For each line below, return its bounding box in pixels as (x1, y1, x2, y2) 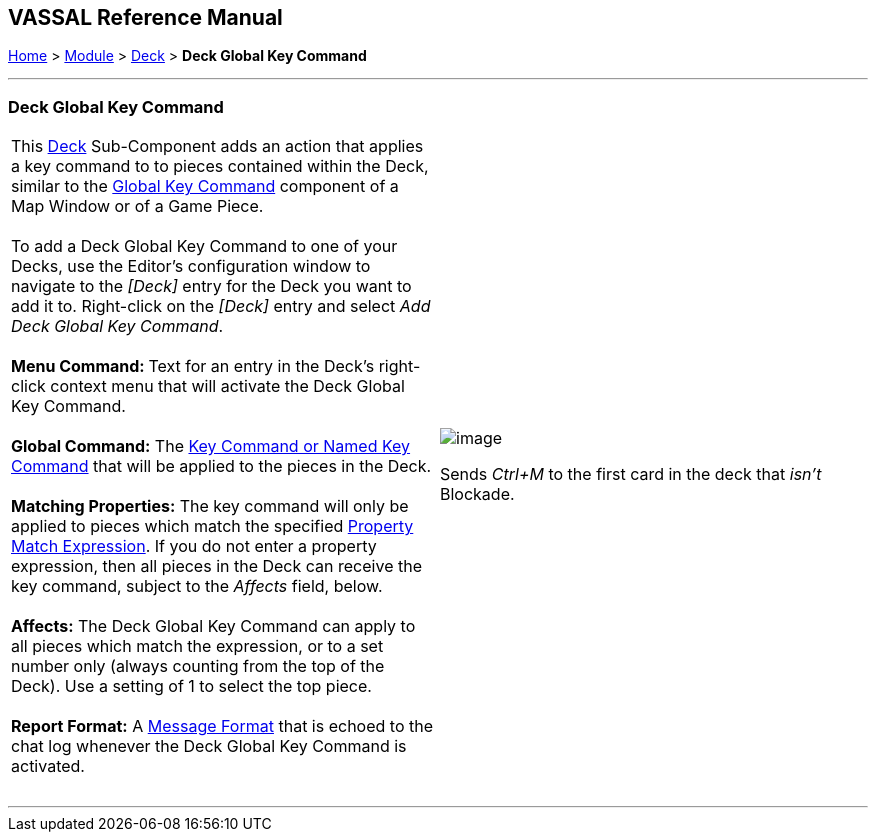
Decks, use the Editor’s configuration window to (11, 256, 371, 277)
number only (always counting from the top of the (11, 656, 385, 677)
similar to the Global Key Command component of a (11, 176, 399, 197)
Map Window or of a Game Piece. (11, 196, 264, 217)
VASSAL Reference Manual (8, 5, 283, 30)
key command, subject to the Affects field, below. (11, 576, 383, 597)
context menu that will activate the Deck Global (50, 376, 405, 397)
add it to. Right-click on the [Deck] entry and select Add (11, 296, 431, 317)
